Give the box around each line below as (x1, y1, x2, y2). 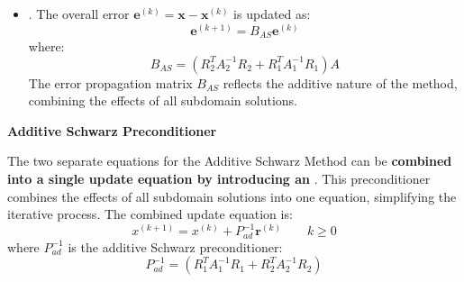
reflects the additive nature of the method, (223, 73, 458, 92)
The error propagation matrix (28, 73, 193, 92)
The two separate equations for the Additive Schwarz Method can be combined (7, 151, 452, 170)
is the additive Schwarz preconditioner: (68, 237, 283, 256)
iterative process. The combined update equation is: (7, 205, 293, 223)
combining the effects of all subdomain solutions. (28, 91, 297, 110)
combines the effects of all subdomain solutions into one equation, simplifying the (7, 186, 457, 205)
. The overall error (28, 5, 130, 23)
